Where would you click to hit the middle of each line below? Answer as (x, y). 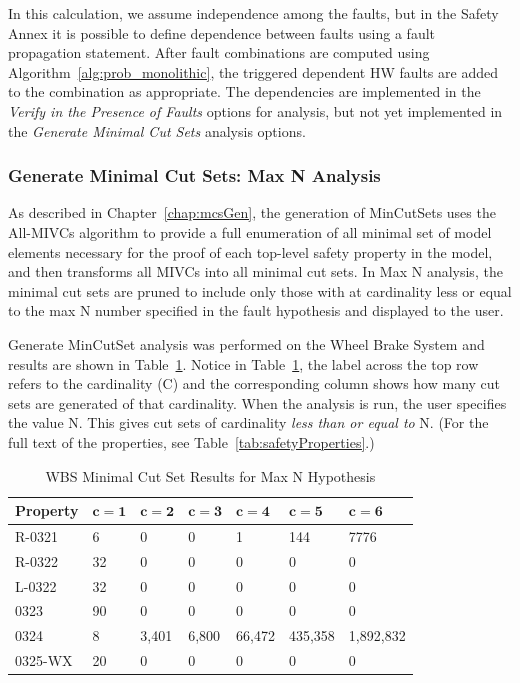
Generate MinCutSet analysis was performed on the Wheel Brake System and (246, 343)
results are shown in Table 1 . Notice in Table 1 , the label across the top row (243, 363)
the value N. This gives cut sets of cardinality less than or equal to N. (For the (248, 422)
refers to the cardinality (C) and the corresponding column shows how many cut (254, 383)
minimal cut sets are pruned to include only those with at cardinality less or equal (260, 290)
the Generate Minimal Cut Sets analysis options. (157, 130)
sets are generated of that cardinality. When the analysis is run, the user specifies (257, 402)
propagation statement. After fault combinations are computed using (219, 52)
